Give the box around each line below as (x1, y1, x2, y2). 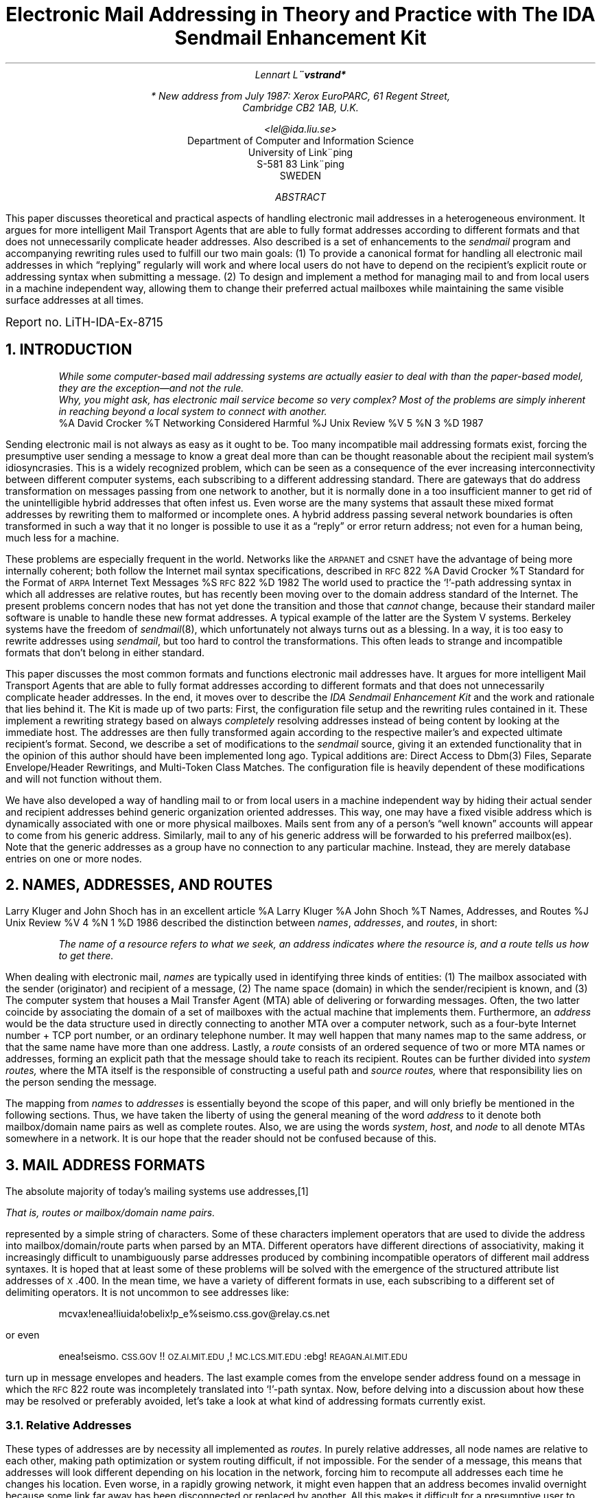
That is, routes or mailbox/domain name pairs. (5, 1207, 215, 1219)
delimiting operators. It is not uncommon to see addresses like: (5, 1286, 290, 1299)
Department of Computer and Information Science (187, 134, 414, 146)
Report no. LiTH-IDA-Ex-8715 (5, 315, 163, 329)
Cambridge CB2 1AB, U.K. (242, 101, 359, 113)
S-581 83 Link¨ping (257, 157, 344, 170)
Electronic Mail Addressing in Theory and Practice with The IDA (5, 3, 596, 26)
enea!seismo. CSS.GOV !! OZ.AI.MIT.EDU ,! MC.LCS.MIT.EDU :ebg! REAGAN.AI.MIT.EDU (58, 1350, 408, 1363)
